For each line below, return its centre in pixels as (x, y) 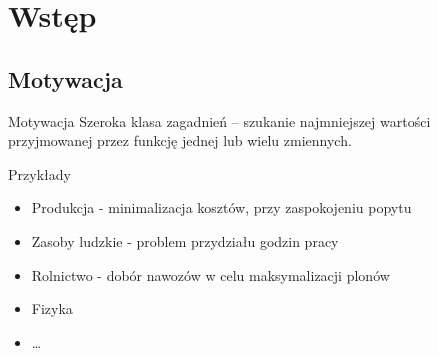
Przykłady (39, 173)
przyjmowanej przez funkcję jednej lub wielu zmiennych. (180, 140)
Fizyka (52, 308)
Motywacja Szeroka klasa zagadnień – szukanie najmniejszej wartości (219, 120)
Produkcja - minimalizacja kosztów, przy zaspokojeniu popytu (221, 207)
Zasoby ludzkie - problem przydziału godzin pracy (185, 240)
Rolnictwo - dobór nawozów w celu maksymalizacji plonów (210, 274)
